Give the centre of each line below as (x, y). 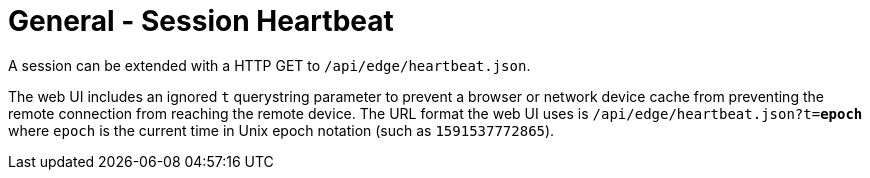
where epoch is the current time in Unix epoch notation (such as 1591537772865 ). (281, 130)
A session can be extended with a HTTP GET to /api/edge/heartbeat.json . (269, 65)
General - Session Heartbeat (201, 21)
